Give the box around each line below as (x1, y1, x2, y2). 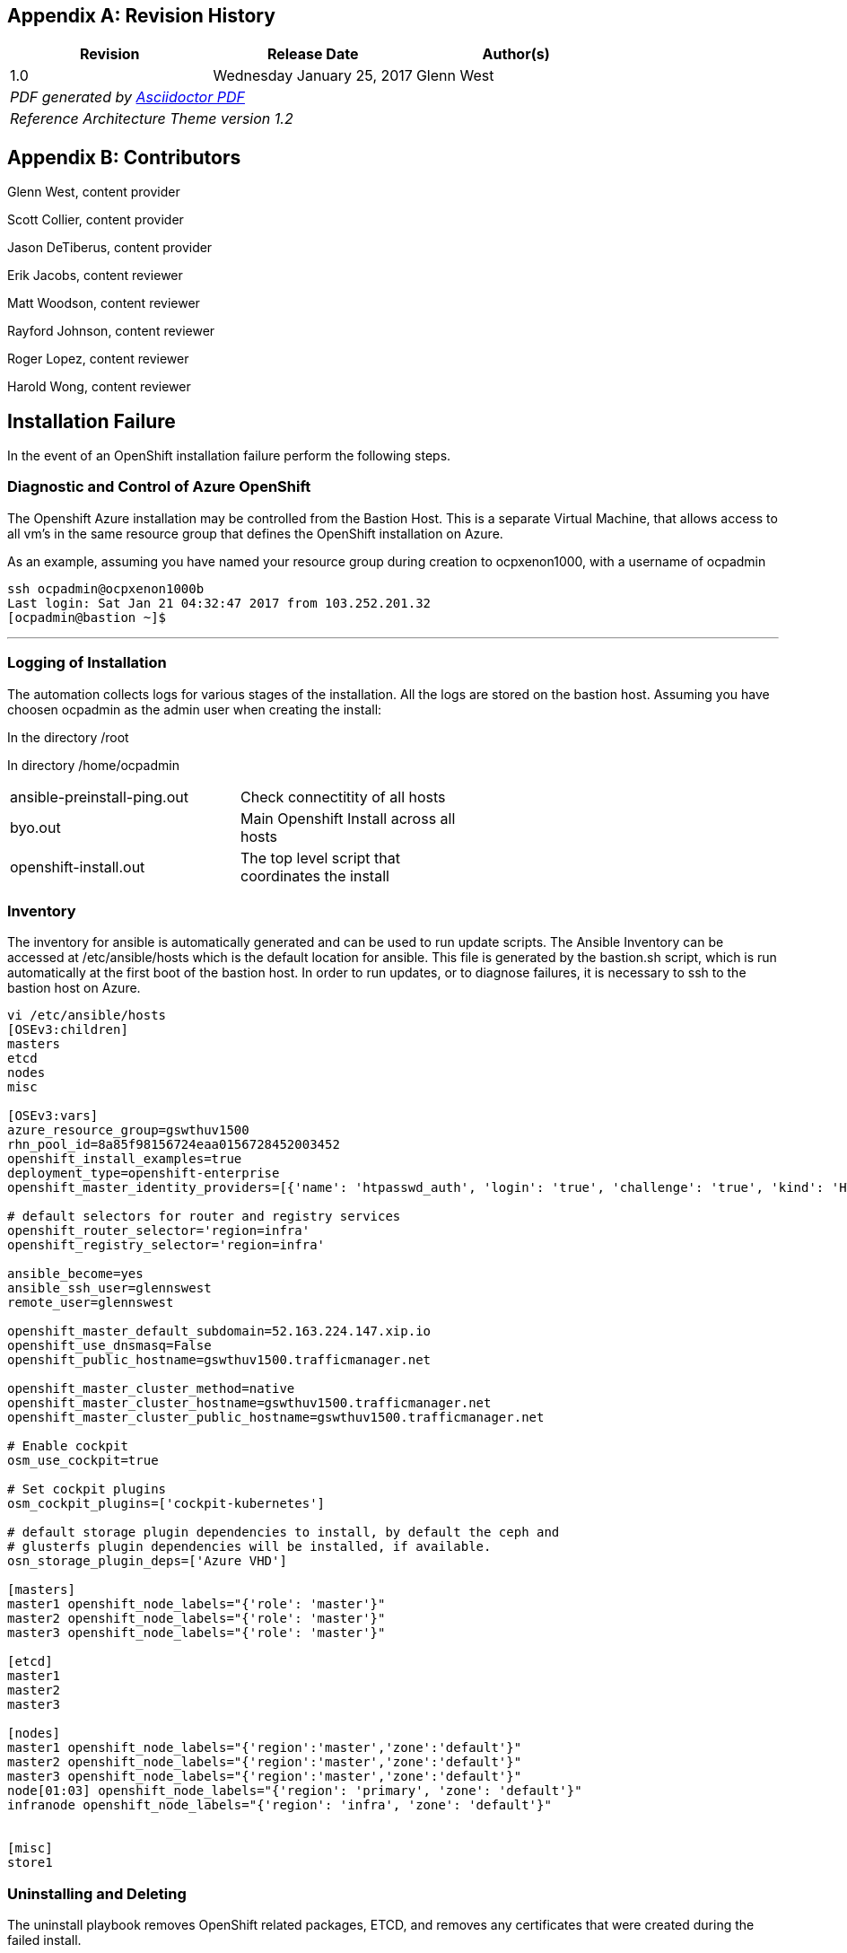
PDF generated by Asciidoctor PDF (10, 88, 245, 107)
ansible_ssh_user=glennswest (7, 1281, 212, 1296)
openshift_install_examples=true (7, 1152, 242, 1167)
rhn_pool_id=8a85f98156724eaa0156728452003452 (7, 1137, 340, 1152)
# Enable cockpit (7, 1439, 128, 1454)
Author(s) (482, 45, 550, 64)
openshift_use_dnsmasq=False (7, 1338, 212, 1353)
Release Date (266, 45, 359, 64)
